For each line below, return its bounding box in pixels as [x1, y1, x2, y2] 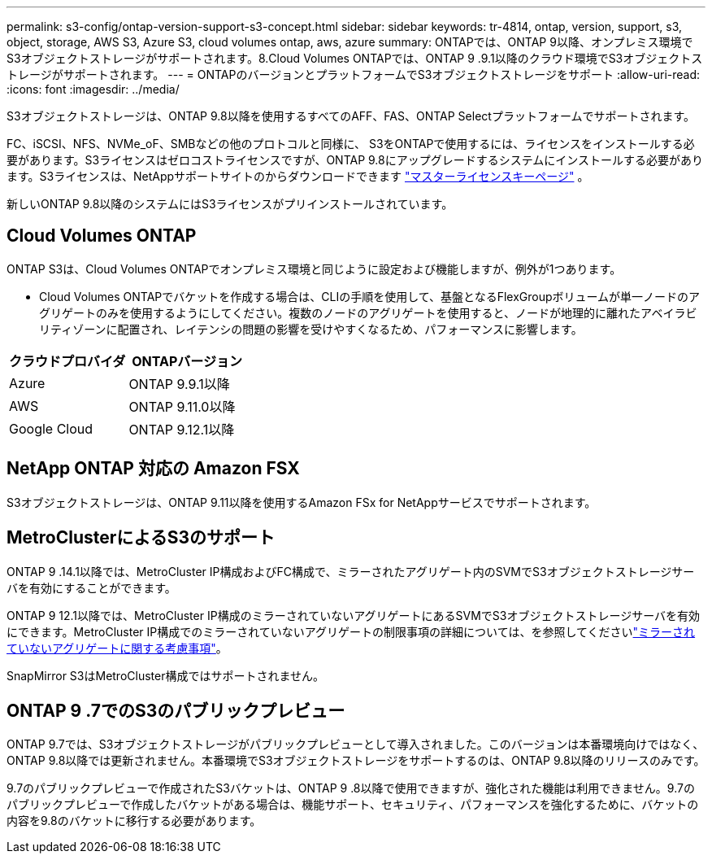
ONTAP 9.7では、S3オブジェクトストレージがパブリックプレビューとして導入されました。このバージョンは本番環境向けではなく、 [7, 737, 705, 752]
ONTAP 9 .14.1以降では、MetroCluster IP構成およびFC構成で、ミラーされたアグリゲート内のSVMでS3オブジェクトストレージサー [7, 564, 695, 578]
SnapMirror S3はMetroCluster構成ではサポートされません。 [7, 668, 325, 683]
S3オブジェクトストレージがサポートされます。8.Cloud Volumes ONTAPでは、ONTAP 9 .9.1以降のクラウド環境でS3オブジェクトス [7, 51, 703, 65]
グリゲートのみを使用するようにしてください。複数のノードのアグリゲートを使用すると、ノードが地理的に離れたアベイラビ [39, 305, 697, 320]
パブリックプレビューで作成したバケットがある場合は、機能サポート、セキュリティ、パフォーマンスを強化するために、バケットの [7, 797, 699, 812]
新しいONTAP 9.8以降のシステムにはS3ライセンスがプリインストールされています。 [7, 197, 454, 211]
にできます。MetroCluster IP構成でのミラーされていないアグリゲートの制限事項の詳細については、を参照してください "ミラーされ [7, 624, 696, 639]
